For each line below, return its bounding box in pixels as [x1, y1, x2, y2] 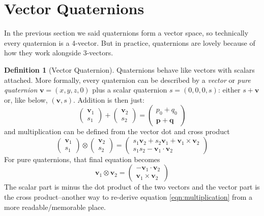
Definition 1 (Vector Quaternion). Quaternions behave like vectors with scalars [4, 64, 255, 75]
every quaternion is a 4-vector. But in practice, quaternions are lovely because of [4, 37, 255, 48]
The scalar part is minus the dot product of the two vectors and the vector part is [4, 181, 260, 192]
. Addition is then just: [73, 94, 144, 105]
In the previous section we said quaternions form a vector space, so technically [4, 27, 249, 38]
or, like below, [4, 94, 48, 105]
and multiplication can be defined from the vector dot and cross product [4, 126, 230, 137]
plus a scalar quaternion [92, 84, 167, 95]
